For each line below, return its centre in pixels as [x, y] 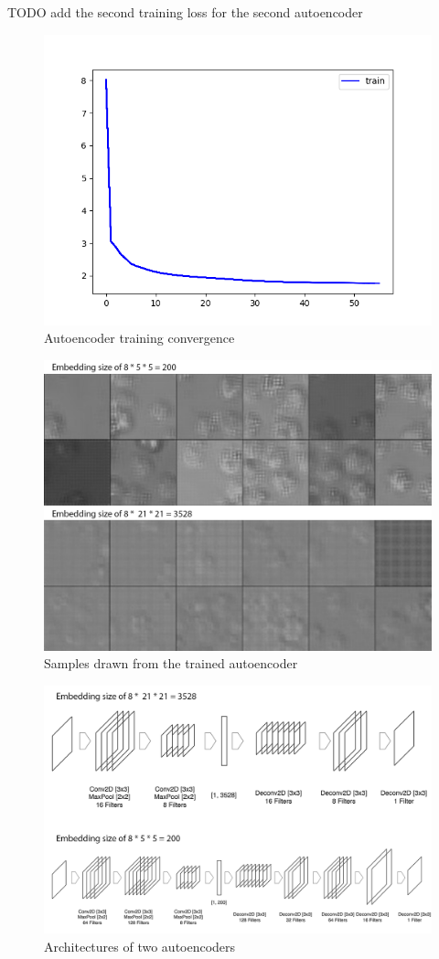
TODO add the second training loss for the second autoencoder [185, 12]
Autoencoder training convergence [139, 338]
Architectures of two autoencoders [140, 946]
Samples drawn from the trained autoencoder [171, 663]
